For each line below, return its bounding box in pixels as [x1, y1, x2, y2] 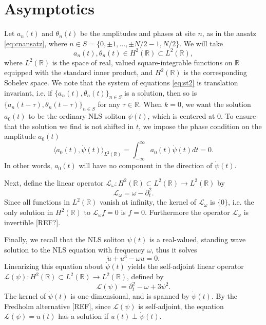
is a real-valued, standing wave [149, 234, 246, 245]
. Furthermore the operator [145, 207, 230, 217]
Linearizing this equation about [4, 261, 103, 272]
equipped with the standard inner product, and [4, 67, 153, 78]
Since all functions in [4, 196, 70, 207]
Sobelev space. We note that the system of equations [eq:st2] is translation [4, 77, 238, 87]
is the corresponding [183, 67, 247, 78]
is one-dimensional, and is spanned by [70, 291, 189, 301]
